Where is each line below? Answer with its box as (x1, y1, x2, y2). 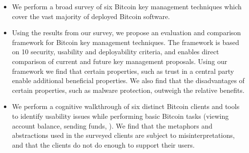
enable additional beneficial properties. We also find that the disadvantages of (12, 75, 245, 86)
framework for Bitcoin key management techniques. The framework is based (12, 37, 239, 47)
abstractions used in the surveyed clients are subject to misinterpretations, (12, 130, 235, 140)
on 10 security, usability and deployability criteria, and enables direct (12, 46, 219, 57)
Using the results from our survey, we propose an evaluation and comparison (12, 27, 241, 38)
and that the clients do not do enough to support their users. (12, 139, 195, 150)
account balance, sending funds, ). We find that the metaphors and (12, 120, 212, 131)
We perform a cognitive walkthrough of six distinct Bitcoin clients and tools (12, 101, 240, 111)
